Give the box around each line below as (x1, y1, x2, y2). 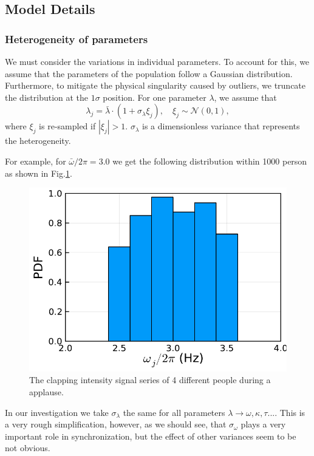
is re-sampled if (39, 120, 96, 132)
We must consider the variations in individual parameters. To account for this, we (5, 55, 310, 67)
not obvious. (5, 441, 50, 454)
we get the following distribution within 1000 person (112, 154, 307, 167)
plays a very (241, 418, 286, 430)
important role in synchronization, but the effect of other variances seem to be (5, 429, 296, 442)
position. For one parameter (103, 90, 206, 103)
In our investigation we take (5, 406, 109, 418)
